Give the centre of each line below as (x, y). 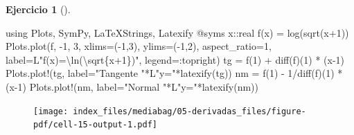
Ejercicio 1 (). (38, 9)
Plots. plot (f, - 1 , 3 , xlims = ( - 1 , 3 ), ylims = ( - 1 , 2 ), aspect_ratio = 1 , (139, 46)
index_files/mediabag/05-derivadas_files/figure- (189, 111)
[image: (51, 111)
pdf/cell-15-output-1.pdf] (95, 125)
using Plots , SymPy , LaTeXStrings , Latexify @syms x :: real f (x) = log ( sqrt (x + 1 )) (177, 32)
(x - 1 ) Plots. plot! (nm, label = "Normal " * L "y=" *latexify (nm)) (132, 86)
